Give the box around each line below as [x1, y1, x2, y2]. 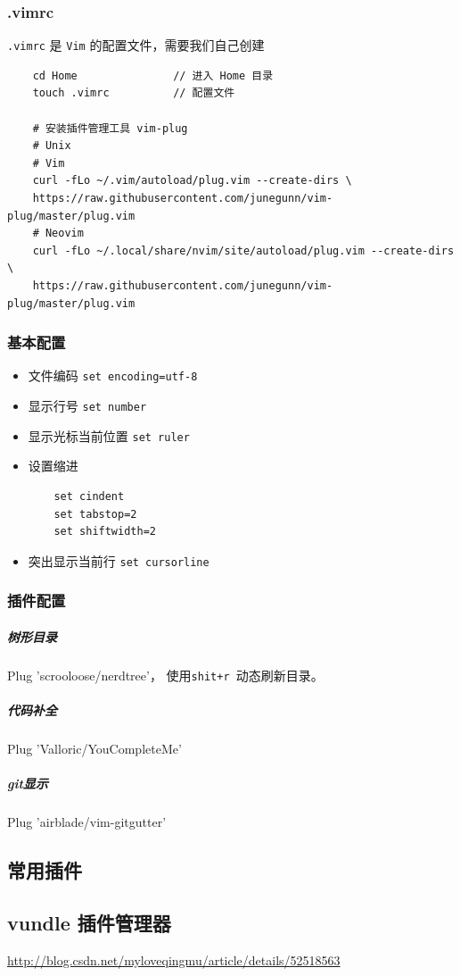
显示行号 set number [28, 396, 147, 415]
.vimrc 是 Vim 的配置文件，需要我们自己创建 [7, 36, 265, 54]
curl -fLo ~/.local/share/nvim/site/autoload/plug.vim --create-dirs [32, 244, 455, 257]
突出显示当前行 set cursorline [28, 551, 209, 570]
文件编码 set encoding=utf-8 [28, 366, 198, 385]
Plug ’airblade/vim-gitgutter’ [7, 813, 167, 831]
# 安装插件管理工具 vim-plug [32, 121, 188, 135]
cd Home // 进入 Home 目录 [32, 69, 274, 82]
